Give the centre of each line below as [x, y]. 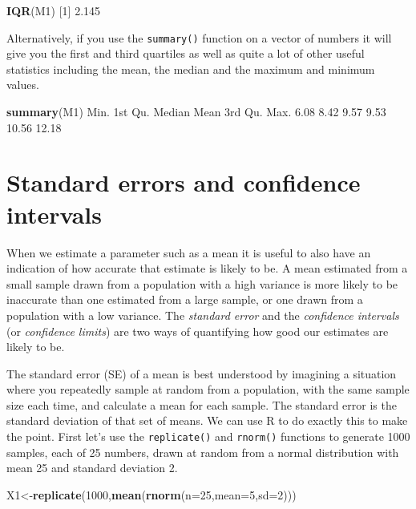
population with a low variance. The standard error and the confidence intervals [203, 315]
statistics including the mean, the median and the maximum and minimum [191, 69]
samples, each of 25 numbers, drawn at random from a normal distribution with [203, 452]
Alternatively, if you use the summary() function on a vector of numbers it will [199, 37]
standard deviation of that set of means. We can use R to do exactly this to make [207, 420]
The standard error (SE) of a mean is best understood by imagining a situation [202, 373]
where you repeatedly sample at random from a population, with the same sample [208, 389]
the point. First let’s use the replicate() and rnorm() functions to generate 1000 [208, 436]
